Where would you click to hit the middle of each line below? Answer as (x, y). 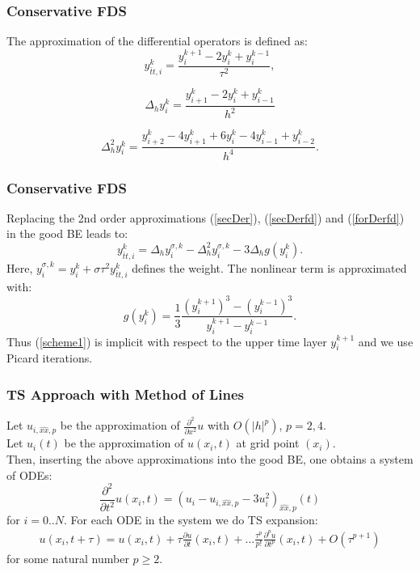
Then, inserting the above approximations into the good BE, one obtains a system (210, 458)
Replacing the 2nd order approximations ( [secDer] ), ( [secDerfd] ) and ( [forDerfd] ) (206, 217)
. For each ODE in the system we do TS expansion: (191, 519)
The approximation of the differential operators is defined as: (157, 41)
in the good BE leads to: (67, 233)
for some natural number (68, 558)
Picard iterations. (50, 358)
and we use (386, 341)
